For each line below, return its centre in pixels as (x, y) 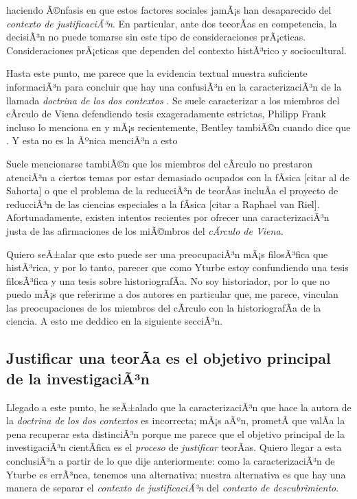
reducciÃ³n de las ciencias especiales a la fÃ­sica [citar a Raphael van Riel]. (163, 204)
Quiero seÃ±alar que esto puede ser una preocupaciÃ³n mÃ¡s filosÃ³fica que (167, 254)
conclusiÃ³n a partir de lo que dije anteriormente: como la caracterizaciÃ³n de (171, 461)
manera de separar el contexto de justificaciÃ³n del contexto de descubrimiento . (173, 488)
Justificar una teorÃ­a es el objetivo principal (169, 358)
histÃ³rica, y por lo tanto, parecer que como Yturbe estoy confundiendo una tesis (177, 267)
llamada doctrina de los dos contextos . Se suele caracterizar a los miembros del (173, 100)
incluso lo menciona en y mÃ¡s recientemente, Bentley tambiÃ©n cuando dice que (178, 127)
